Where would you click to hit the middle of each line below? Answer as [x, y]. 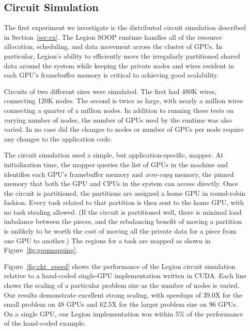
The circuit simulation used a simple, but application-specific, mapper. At [114, 155]
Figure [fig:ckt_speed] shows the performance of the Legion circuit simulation [120, 266]
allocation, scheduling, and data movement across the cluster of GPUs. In [113, 46]
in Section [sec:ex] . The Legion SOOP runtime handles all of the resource [113, 37]
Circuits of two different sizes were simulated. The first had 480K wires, [110, 91]
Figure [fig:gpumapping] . [41, 250]
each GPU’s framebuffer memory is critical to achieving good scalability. [111, 75]
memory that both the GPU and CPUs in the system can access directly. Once [121, 183]
